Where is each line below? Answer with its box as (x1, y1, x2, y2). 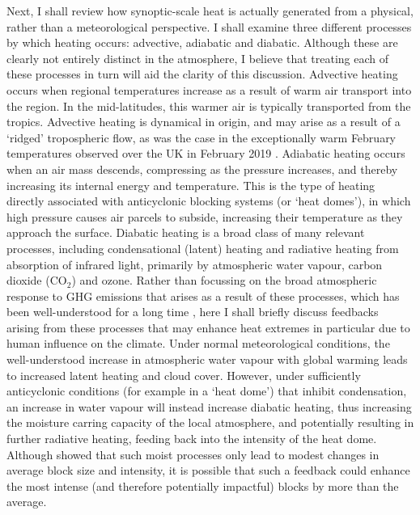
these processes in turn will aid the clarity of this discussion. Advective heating (6, 65, 398, 82)
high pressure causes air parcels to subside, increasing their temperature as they (6, 208, 403, 225)
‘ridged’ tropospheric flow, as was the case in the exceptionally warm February (6, 129, 397, 146)
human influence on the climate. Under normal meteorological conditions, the (6, 335, 390, 352)
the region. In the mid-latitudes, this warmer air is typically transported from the (6, 97, 411, 114)
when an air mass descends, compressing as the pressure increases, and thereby (6, 160, 398, 177)
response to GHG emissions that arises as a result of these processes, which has (6, 287, 400, 304)
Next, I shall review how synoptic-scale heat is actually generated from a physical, (6, 2, 414, 19)
